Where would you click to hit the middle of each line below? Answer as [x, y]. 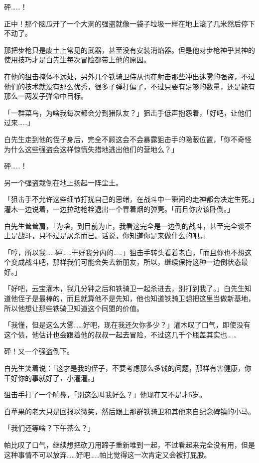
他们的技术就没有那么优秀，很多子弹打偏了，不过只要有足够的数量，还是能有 [129, 86]
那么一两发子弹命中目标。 [46, 96]
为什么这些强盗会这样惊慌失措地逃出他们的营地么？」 [91, 149]
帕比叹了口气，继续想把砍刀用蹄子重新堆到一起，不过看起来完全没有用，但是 [129, 445]
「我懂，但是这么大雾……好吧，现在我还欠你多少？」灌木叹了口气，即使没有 [127, 325]
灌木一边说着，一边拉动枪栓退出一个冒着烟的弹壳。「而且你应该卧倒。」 [119, 209]
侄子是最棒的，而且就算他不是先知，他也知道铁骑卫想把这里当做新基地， [136, 298]
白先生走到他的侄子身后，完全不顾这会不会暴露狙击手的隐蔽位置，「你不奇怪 [128, 139]
